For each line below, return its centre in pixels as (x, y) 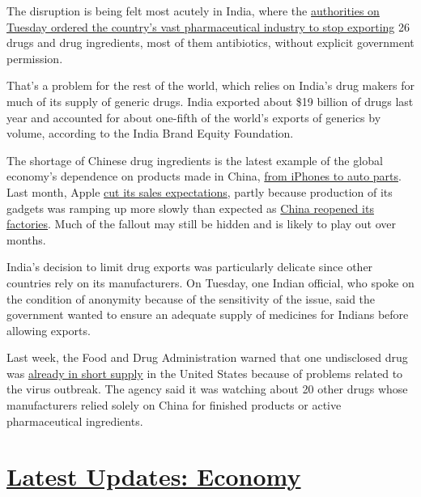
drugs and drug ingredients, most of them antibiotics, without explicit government (210, 42)
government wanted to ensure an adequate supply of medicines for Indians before (208, 314)
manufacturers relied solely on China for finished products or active (174, 405)
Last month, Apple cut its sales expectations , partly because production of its (200, 191)
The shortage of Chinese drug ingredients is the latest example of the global (195, 160)
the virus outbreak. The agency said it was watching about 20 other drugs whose (207, 389)
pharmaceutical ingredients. (75, 421)
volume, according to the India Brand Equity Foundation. (150, 133)
